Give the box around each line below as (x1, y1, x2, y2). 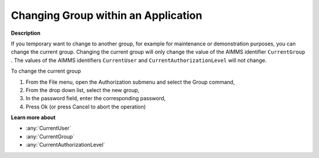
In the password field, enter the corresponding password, (25, 95, 166, 102)
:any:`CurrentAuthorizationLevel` (25, 141, 106, 149)
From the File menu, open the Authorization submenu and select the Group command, (25, 78, 235, 85)
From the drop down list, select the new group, (25, 86, 140, 94)
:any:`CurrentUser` (25, 124, 71, 132)
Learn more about (11, 114, 56, 121)
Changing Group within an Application (11, 9, 203, 22)
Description (11, 29, 41, 37)
